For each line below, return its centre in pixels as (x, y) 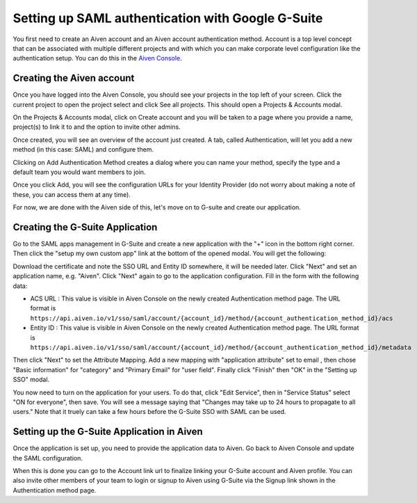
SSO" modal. (31, 380)
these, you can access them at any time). (72, 194)
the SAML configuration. (48, 458)
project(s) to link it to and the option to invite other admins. (97, 127)
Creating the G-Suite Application (85, 227)
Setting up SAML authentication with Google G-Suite (168, 18)
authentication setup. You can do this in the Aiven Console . (97, 58)
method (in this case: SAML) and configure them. (83, 150)
